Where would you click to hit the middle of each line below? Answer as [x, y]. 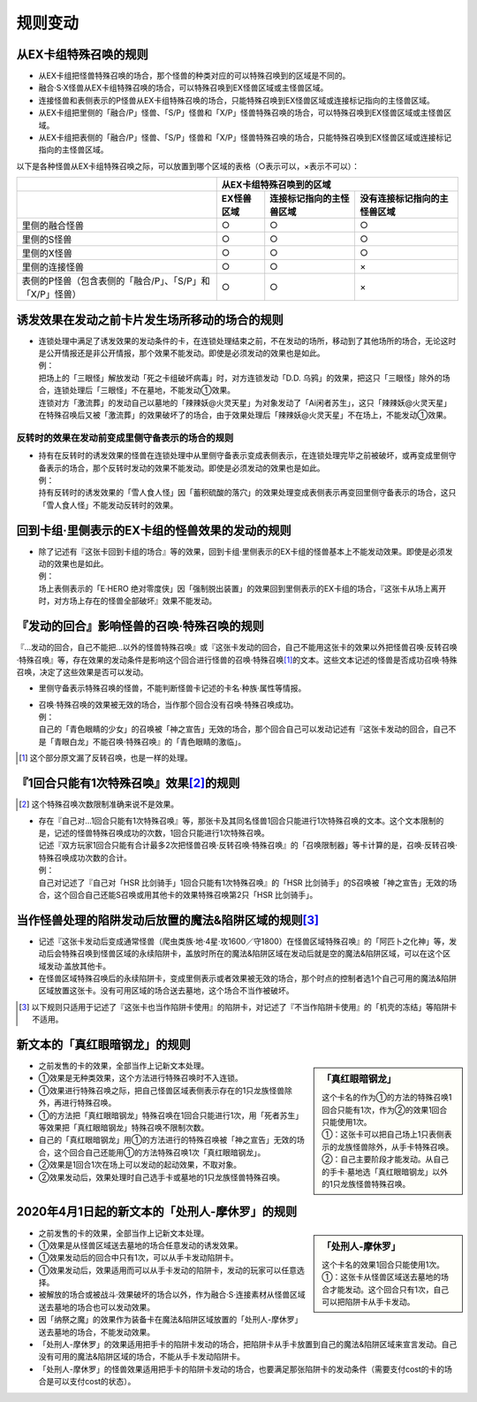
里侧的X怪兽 [47, 254]
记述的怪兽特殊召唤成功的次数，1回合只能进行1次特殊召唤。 [161, 832]
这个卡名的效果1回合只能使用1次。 [383, 1264]
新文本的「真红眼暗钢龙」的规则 [103, 1044]
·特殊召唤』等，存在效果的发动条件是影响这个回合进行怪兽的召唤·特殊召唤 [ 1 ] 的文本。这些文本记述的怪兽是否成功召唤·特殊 [237, 660]
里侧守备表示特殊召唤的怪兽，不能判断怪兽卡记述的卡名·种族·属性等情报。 [172, 688]
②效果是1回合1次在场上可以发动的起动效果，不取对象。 [140, 1165]
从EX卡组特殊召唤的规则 [83, 54]
